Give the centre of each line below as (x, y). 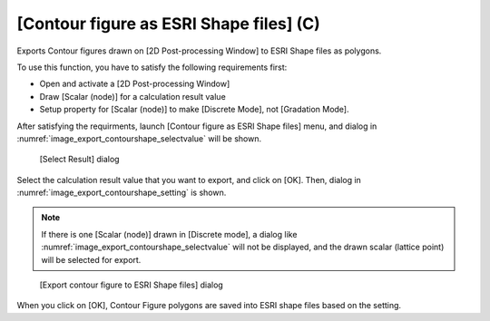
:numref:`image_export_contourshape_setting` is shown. (122, 193)
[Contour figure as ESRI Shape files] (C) (169, 24)
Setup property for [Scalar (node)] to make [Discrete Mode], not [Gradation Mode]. (194, 110)
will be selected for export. (91, 259)
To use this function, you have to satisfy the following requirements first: (152, 67)
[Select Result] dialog (79, 160)
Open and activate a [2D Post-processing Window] (135, 84)
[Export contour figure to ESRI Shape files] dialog (132, 285)
